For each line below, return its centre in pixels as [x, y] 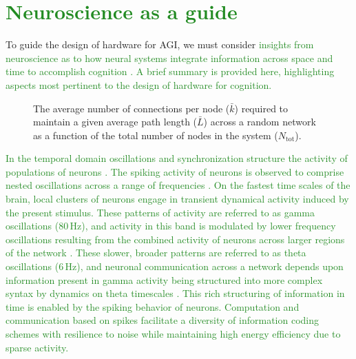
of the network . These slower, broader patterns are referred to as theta [156, 253]
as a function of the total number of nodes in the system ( [156, 135]
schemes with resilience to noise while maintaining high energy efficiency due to [173, 334]
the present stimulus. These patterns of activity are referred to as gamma [160, 212]
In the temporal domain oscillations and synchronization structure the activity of [177, 158]
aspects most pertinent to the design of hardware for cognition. [139, 84]
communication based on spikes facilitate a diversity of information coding [163, 320]
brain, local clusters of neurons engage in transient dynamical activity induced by [177, 199]
